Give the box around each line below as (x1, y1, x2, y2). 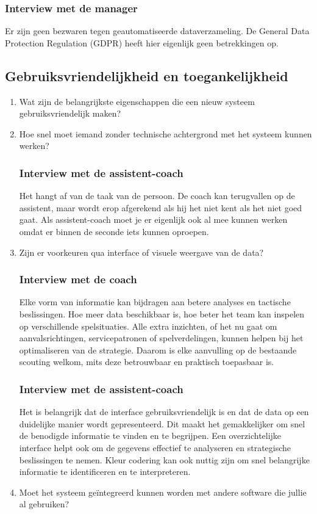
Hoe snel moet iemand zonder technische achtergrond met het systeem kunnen (19, 127, 312, 140)
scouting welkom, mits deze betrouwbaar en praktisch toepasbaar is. (19, 355, 274, 368)
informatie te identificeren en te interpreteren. (19, 465, 191, 478)
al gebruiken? (19, 498, 69, 510)
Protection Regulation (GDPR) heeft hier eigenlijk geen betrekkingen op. (5, 36, 279, 49)
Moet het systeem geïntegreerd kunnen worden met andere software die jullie (19, 485, 307, 498)
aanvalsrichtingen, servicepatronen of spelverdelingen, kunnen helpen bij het (19, 331, 304, 344)
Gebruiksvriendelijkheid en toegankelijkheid (5, 66, 288, 85)
